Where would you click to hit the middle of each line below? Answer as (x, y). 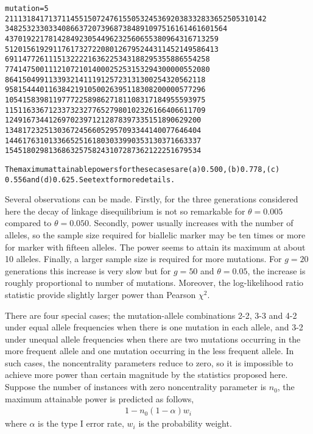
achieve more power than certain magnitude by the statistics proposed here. (146, 375)
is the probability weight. (185, 423)
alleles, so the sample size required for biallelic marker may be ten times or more (155, 234)
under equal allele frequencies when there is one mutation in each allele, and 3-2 (154, 327)
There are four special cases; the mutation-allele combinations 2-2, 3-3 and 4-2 (151, 315)
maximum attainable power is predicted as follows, (100, 398)
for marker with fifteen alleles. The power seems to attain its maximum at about (155, 247)
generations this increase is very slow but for (88, 270)
